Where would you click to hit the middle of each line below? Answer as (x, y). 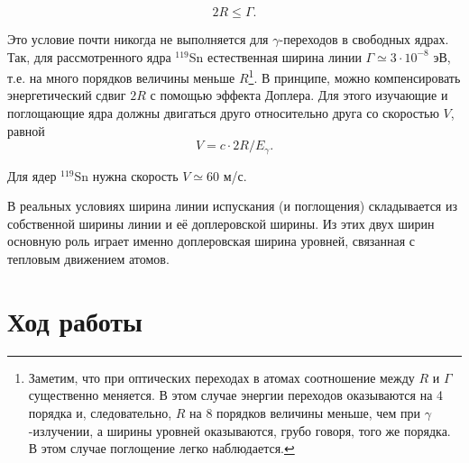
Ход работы (75, 320)
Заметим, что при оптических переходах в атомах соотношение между (221, 377)
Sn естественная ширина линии (275, 56)
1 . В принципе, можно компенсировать (354, 76)
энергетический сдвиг (67, 95)
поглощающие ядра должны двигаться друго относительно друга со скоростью (223, 113)
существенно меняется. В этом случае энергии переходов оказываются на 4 (236, 395)
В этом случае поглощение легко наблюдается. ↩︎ (161, 448)
